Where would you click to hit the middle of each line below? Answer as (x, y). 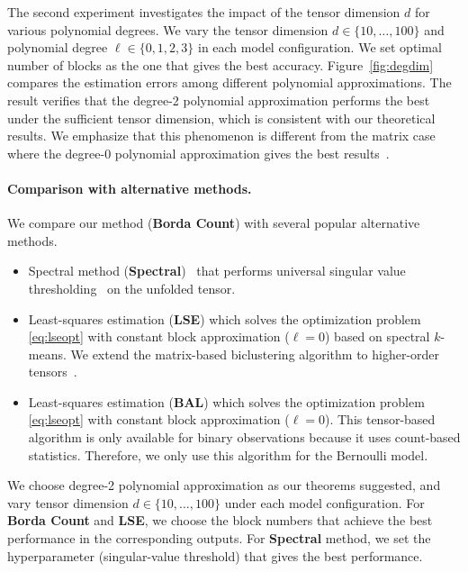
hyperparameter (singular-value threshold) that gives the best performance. (215, 555)
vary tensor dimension (68, 502)
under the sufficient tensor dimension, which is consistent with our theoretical (221, 118)
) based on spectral (378, 336)
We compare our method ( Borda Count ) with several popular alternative (214, 223)
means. (47, 354)
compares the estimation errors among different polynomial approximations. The (229, 82)
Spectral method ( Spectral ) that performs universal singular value (217, 271)
